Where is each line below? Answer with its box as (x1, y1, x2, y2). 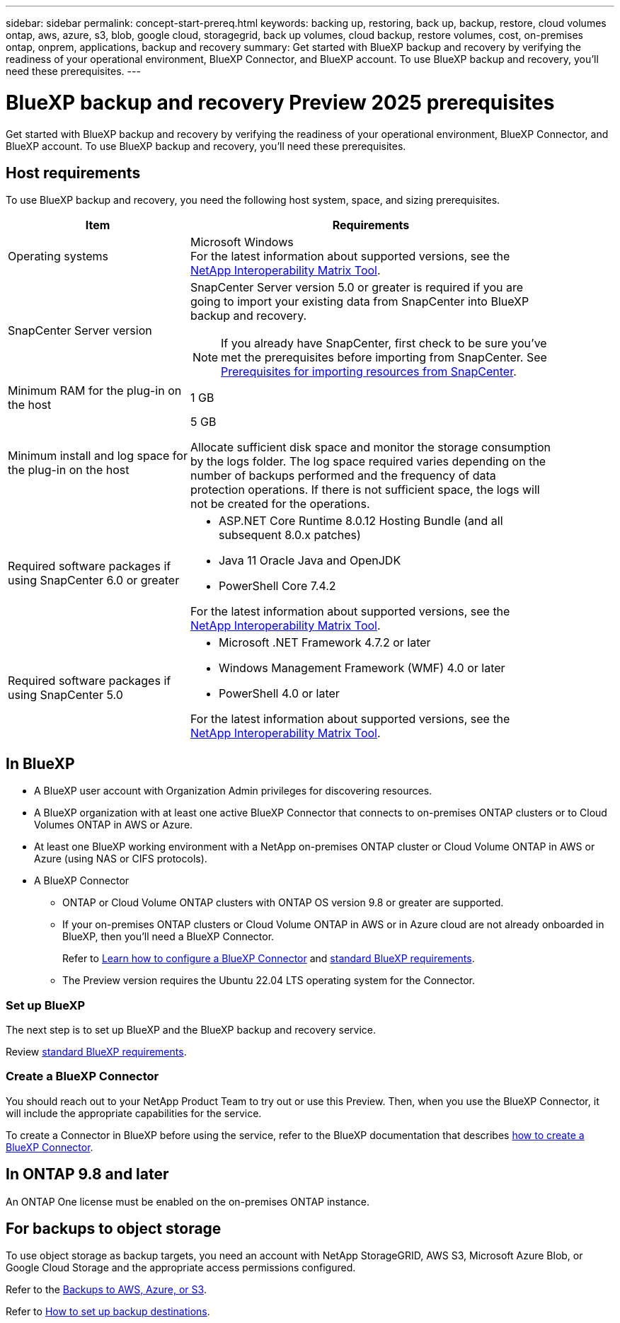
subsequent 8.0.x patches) (218, 528, 361, 543)
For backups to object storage (6, 1219, 222, 1237)
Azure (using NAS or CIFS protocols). (34, 853, 207, 865)
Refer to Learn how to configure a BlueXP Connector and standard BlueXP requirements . (62, 952, 475, 965)
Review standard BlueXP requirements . (6, 1045, 187, 1058)
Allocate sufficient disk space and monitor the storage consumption (190, 440, 551, 455)
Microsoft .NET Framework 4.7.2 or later (218, 635, 431, 650)
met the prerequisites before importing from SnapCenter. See (221, 350, 547, 365)
